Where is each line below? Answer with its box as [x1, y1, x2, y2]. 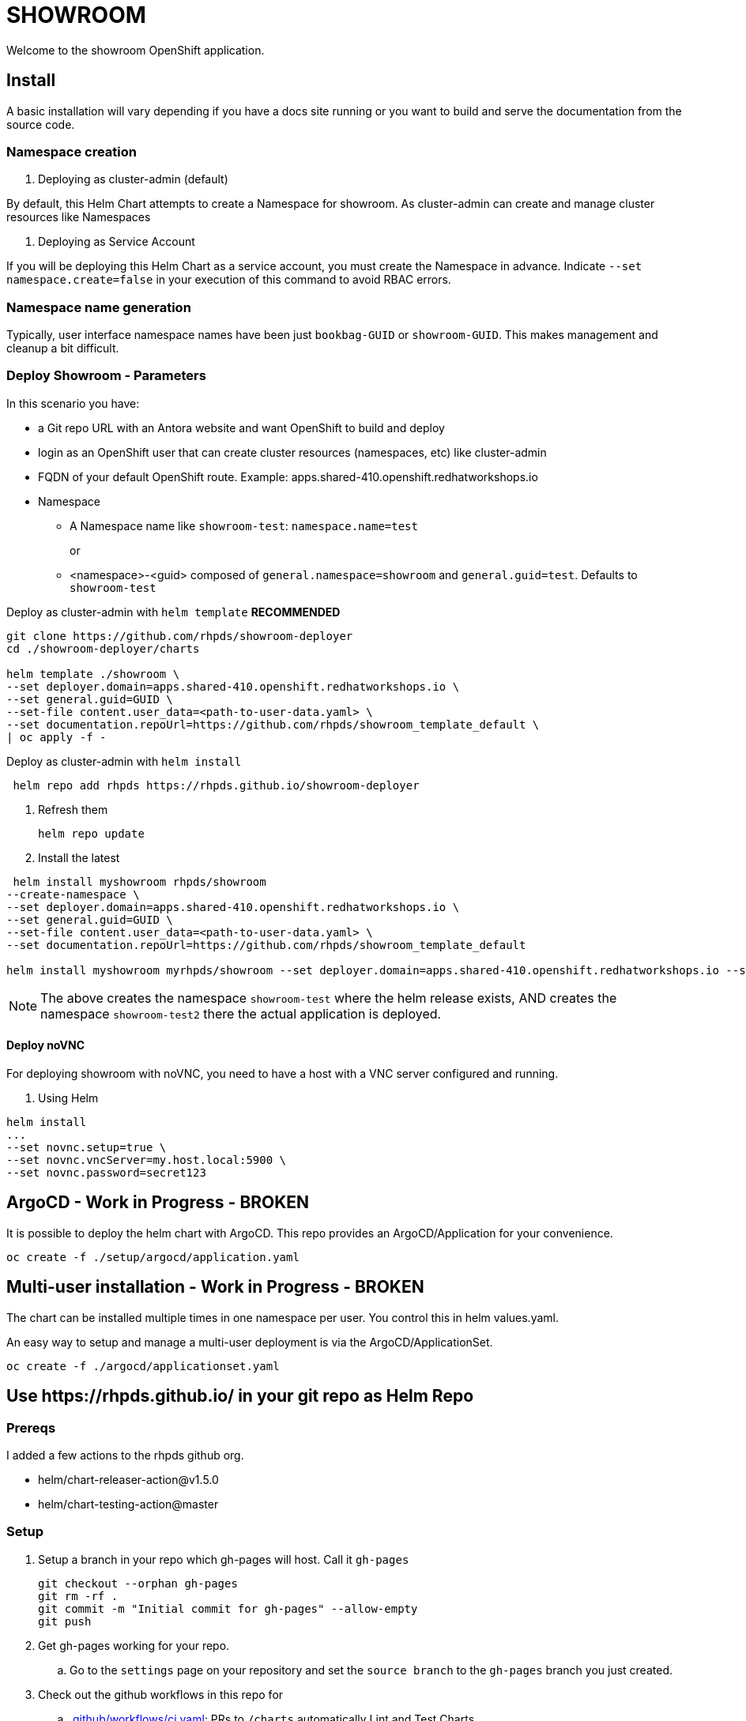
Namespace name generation [6, 299, 191, 315]
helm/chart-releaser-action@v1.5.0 [38, 1472, 219, 1486]
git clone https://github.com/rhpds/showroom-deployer [6, 629, 353, 642]
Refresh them [38, 802, 108, 816]
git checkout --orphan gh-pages [38, 1576, 238, 1590]
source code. [6, 117, 75, 131]
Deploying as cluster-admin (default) [38, 172, 228, 186]
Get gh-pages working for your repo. [38, 1638, 230, 1652]
